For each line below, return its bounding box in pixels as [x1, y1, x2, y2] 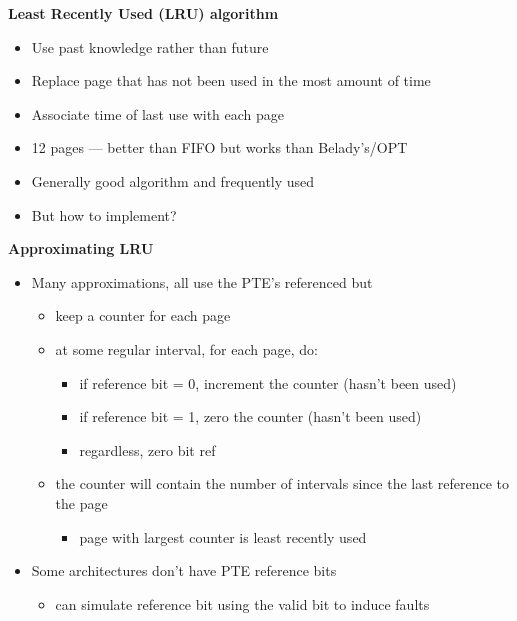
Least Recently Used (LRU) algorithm [8, 3, 279, 23]
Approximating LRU [8, 238, 154, 259]
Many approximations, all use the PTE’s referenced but [31, 271, 373, 292]
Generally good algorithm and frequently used [31, 170, 315, 191]
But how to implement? [31, 204, 177, 225]
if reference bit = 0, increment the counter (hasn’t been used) [79, 372, 457, 393]
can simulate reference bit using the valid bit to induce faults [55, 593, 430, 614]
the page [55, 492, 108, 513]
